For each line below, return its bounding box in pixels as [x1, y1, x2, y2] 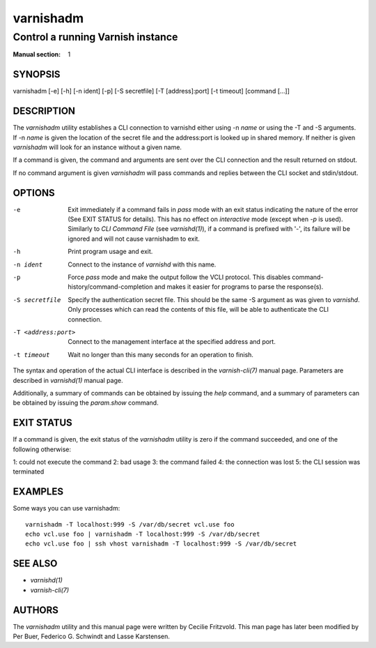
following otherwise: [13, 445, 71, 453]
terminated [13, 467, 45, 476]
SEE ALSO [13, 558, 58, 570]
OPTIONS [13, 187, 55, 199]
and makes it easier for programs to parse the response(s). [154, 282, 324, 291]
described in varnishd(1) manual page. [13, 376, 123, 384]
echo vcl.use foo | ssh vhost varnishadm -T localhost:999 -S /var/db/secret [25, 540, 297, 548]
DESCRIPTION [13, 105, 76, 117]
